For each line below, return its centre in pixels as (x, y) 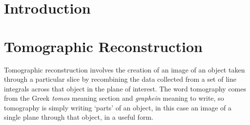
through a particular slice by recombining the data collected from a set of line (120, 79)
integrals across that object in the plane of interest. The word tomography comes (125, 88)
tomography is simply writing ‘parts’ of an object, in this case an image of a (118, 107)
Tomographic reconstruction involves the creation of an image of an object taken (125, 69)
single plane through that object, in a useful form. (79, 117)
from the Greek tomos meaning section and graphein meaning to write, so (114, 98)
